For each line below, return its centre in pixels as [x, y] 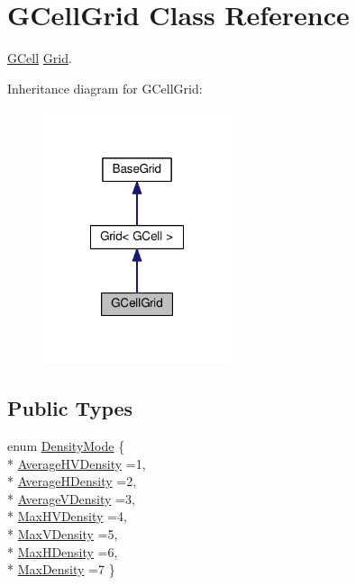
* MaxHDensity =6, [63, 551]
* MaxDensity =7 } [61, 569]
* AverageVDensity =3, [71, 498]
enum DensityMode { [66, 445]
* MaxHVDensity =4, [67, 516]
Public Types [70, 408]
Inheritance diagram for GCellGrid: [105, 88]
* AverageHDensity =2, [72, 481]
